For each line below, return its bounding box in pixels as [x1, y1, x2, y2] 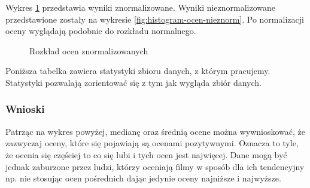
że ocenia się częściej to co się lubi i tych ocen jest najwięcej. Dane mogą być [5, 148, 287, 161]
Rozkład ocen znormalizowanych [29, 44, 148, 57]
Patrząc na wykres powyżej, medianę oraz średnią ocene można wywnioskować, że [5, 125, 306, 137]
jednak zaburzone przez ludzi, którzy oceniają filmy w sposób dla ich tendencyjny [5, 160, 305, 172]
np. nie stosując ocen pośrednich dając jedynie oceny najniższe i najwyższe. [5, 172, 281, 184]
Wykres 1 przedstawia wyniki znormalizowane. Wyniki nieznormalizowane [5, 1, 276, 13]
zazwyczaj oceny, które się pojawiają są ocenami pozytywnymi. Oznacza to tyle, [5, 137, 299, 149]
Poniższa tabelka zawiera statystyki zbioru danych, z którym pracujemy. [5, 64, 271, 77]
